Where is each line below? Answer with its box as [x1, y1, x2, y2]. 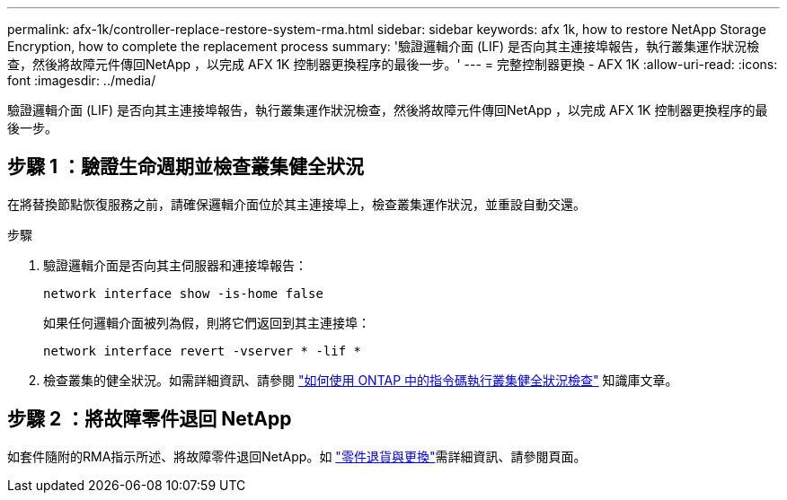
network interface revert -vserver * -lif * [43, 343, 362, 358]
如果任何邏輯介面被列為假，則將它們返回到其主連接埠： [43, 314, 370, 330]
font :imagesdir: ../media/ [7, 73, 156, 88]
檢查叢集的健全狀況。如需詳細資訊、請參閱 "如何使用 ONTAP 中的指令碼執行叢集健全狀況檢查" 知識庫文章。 [43, 372, 678, 388]
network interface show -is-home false [43, 285, 323, 301]
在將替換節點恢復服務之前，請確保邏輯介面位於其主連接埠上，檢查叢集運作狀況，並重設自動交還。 [7, 196, 586, 212]
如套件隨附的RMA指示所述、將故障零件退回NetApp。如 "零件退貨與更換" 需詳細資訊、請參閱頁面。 [7, 448, 587, 464]
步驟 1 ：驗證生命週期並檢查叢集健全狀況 [7, 155, 364, 179]
